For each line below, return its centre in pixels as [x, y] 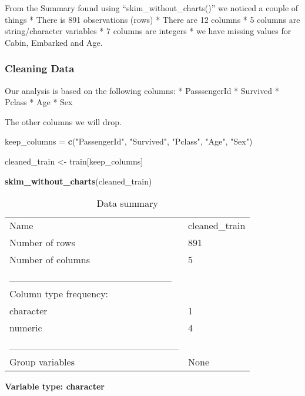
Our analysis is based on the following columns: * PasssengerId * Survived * [142, 90]
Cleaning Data [40, 68]
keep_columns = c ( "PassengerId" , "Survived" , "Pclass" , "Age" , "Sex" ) [129, 141]
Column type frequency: [59, 294]
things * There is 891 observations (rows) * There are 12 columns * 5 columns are [152, 19]
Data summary [127, 203]
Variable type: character [55, 386]
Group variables [42, 362]
